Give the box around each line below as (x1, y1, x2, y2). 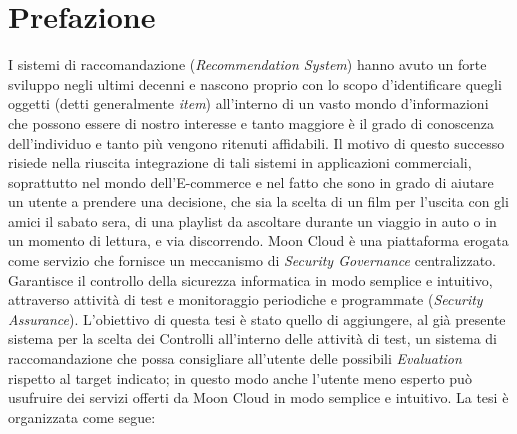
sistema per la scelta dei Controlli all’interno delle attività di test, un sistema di (8, 328, 498, 349)
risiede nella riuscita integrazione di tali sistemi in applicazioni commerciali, (8, 152, 472, 173)
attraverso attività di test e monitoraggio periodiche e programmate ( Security (8, 289, 483, 310)
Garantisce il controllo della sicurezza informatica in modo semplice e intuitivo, (8, 269, 493, 290)
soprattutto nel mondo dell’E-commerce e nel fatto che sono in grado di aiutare (8, 171, 494, 192)
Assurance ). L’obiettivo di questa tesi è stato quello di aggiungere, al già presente (8, 308, 506, 329)
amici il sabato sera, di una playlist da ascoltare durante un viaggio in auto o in (8, 210, 497, 231)
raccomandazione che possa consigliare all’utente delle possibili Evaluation (8, 348, 462, 369)
